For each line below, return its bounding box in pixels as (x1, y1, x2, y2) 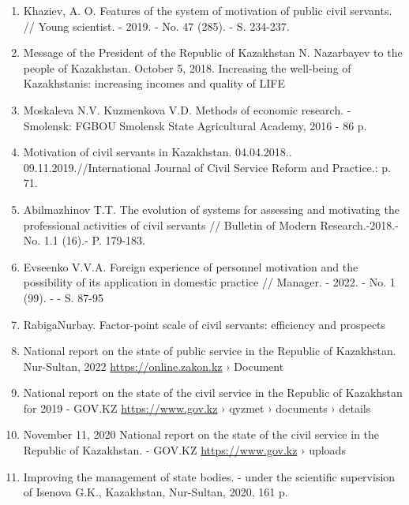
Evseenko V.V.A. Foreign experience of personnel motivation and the (23, 258, 358, 275)
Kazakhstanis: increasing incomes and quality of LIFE (23, 75, 285, 92)
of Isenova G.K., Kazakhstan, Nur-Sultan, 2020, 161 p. (23, 484, 288, 500)
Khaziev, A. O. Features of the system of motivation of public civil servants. (23, 2, 392, 18)
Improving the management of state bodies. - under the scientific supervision (23, 468, 396, 484)
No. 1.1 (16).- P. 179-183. (23, 232, 145, 249)
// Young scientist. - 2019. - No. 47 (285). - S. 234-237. (23, 17, 290, 34)
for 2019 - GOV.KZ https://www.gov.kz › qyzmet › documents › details (23, 399, 371, 416)
